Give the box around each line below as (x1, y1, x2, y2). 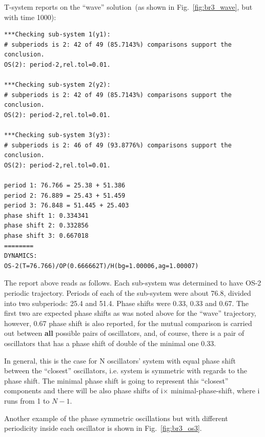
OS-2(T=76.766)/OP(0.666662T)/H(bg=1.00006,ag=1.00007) (4, 262, 199, 270)
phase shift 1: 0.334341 (4, 212, 89, 219)
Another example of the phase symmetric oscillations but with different (4, 412, 228, 423)
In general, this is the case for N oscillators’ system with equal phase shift (4, 355, 236, 366)
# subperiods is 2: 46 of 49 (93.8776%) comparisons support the (4, 141, 232, 149)
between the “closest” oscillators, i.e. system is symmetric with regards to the (4, 365, 248, 376)
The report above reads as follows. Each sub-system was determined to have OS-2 (4, 277, 261, 288)
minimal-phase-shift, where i (171, 385, 260, 396)
